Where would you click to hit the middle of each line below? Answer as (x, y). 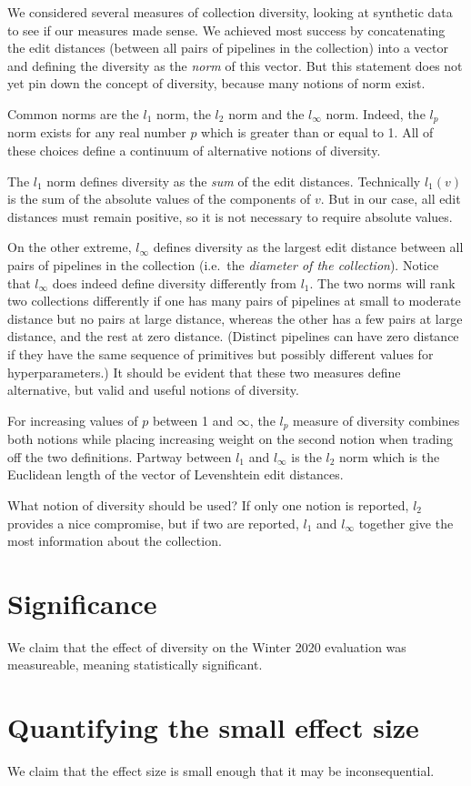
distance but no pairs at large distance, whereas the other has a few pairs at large (235, 318)
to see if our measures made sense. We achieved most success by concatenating (226, 30)
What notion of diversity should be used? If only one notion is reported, (208, 504)
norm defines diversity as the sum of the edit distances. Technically (234, 181)
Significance (82, 603)
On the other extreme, (70, 247)
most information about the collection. (115, 541)
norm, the (184, 113)
